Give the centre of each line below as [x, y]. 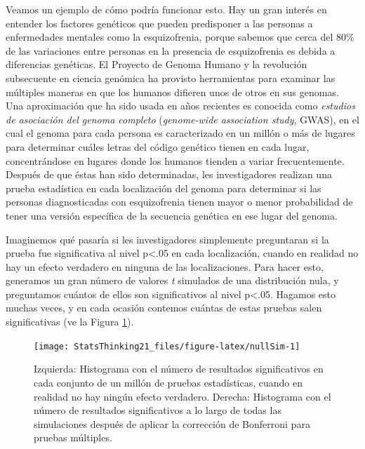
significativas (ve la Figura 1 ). [70, 322]
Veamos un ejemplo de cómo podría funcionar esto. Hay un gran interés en [166, 9]
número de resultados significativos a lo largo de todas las [158, 410]
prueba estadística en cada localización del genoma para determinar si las [164, 188]
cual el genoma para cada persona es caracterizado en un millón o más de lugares [180, 133]
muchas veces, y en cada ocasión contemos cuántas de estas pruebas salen [164, 308]
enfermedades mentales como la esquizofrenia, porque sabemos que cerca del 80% [180, 37]
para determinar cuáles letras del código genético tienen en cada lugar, [158, 146]
